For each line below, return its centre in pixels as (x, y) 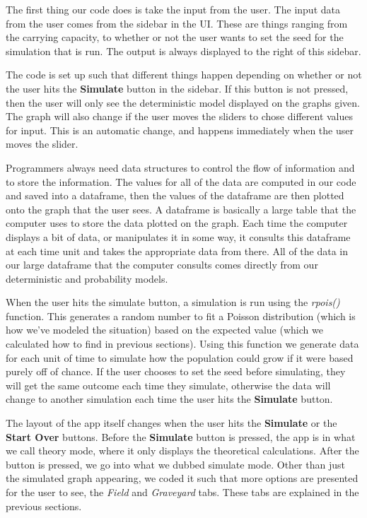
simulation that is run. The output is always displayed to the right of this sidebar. (183, 51)
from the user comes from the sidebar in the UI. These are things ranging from (177, 23)
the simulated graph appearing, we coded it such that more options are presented (182, 478)
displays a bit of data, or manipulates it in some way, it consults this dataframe (178, 236)
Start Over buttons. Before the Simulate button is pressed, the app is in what (181, 436)
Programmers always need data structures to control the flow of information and (180, 167)
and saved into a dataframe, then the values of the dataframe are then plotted (175, 195)
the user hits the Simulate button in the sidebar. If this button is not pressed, (177, 88)
